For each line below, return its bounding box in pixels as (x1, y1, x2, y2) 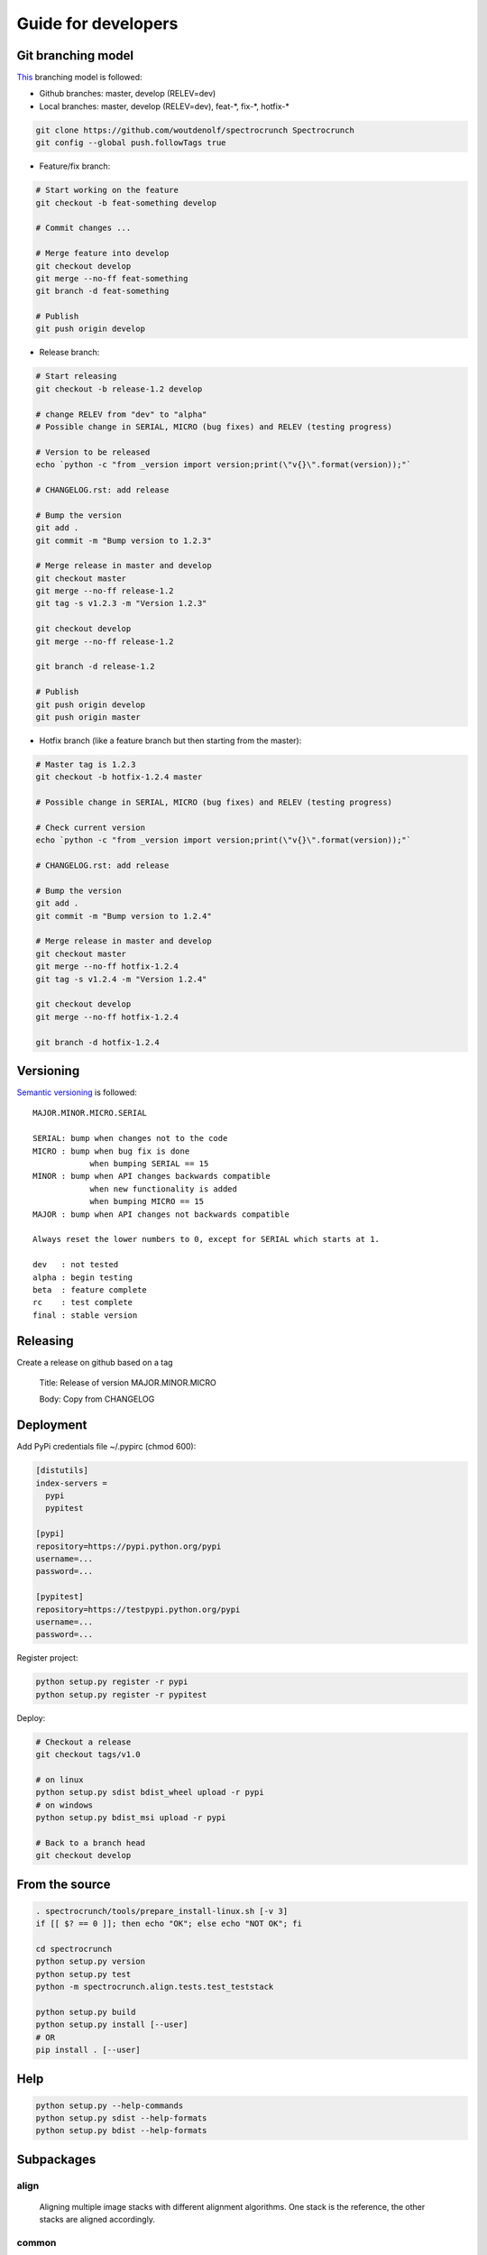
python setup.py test (35, 1969, 132, 1979)
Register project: (16, 1652, 78, 1663)
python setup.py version (35, 1956, 146, 1966)
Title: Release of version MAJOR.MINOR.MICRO (39, 1377, 216, 1388)
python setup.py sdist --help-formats (35, 2113, 207, 2123)
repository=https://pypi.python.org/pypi (35, 1541, 222, 1551)
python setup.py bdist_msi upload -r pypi (35, 1813, 226, 1823)
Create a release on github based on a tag (16, 1357, 173, 1367)
